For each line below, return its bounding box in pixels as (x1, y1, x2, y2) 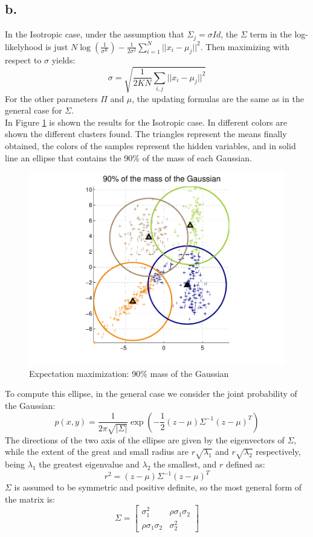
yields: (51, 54, 76, 66)
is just (45, 40, 68, 53)
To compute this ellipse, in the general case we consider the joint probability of (5, 387, 297, 400)
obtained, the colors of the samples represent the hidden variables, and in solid (5, 139, 296, 152)
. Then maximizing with (200, 40, 290, 53)
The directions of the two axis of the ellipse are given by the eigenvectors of (5, 433, 285, 446)
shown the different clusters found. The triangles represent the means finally (5, 127, 287, 140)
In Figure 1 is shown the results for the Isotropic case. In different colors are (5, 115, 287, 128)
